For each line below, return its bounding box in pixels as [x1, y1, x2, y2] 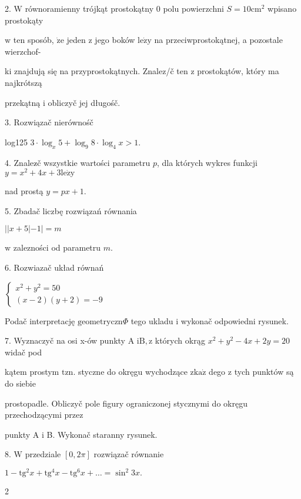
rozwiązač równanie [93, 448, 164, 460]
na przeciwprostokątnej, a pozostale [154, 34, 283, 46]
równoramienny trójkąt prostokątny [25, 2, 154, 14]
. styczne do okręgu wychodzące [73, 365, 188, 378]
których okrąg [155, 334, 206, 347]
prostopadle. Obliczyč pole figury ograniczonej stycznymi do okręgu [5, 397, 248, 409]
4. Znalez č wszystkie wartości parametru [5, 156, 150, 168]
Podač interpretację [5, 314, 75, 327]
